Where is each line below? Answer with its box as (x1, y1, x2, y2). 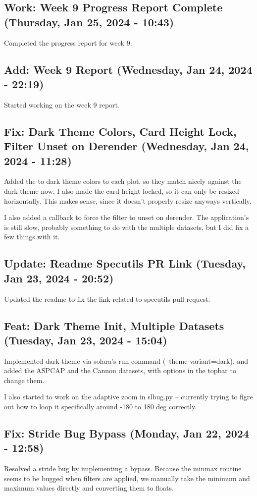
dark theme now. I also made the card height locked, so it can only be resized (4, 185, 239, 196)
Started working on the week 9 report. (4, 99, 120, 110)
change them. (4, 375, 45, 385)
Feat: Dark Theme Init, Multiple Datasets (4, 318, 224, 333)
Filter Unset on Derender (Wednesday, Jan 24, (4, 138, 249, 154)
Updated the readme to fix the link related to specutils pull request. (4, 293, 210, 304)
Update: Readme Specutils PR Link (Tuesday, (4, 256, 246, 271)
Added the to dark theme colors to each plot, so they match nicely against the (4, 176, 242, 186)
